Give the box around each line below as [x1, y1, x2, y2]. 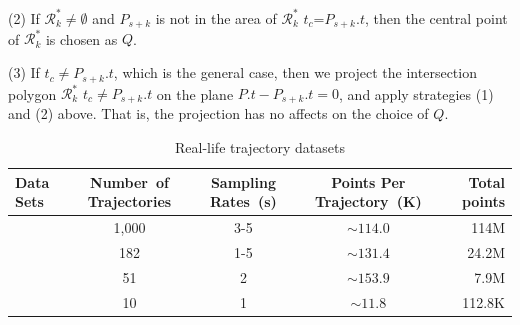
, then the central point [364, 7, 508, 28]
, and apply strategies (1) [339, 83, 494, 103]
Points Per [331, 171, 406, 192]
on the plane [156, 83, 234, 103]
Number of [90, 171, 169, 192]
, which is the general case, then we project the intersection [113, 62, 477, 83]
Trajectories [87, 191, 172, 212]
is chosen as [45, 28, 118, 49]
